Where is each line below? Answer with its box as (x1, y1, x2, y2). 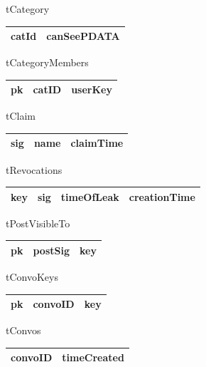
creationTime (129, 189, 195, 204)
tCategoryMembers (6, 55, 89, 70)
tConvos (6, 323, 41, 338)
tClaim (6, 108, 36, 123)
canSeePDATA (46, 29, 120, 43)
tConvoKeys (6, 269, 58, 284)
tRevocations (6, 162, 63, 177)
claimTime (70, 135, 124, 150)
